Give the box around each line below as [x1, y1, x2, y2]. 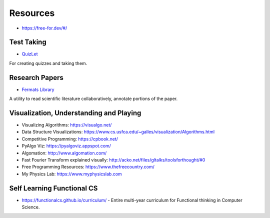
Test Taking [9, 38, 47, 46]
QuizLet [21, 51, 38, 57]
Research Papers [9, 73, 63, 82]
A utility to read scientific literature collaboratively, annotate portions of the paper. [9, 95, 177, 102]
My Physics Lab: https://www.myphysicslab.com [21, 170, 122, 177]
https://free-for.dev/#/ [21, 25, 67, 31]
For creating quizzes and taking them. [9, 60, 87, 66]
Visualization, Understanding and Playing [9, 108, 141, 117]
